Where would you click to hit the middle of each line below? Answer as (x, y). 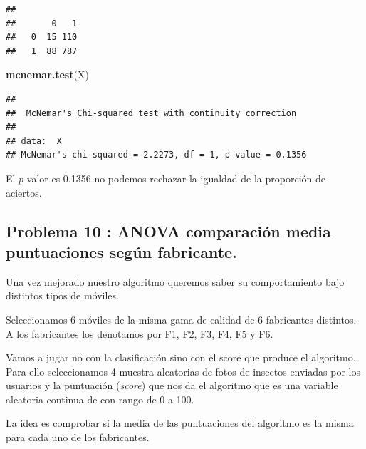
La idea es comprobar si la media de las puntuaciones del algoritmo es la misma (180, 423)
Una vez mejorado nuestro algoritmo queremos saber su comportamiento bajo (175, 281)
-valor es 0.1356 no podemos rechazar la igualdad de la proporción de (174, 178)
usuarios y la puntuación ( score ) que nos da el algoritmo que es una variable (172, 385)
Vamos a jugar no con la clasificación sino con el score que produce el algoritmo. (181, 357)
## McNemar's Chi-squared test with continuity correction (151, 113)
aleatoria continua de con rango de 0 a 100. (100, 399)
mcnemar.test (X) (47, 74)
